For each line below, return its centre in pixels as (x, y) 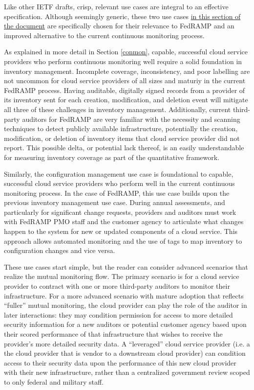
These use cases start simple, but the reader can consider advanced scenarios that (126, 266)
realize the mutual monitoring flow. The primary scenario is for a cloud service (122, 276)
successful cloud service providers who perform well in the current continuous (119, 183)
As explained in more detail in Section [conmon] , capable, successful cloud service (126, 52)
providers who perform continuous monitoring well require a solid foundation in (123, 61)
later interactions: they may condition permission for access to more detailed (118, 314)
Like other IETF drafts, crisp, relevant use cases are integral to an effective (116, 6)
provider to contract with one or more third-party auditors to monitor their (117, 286)
